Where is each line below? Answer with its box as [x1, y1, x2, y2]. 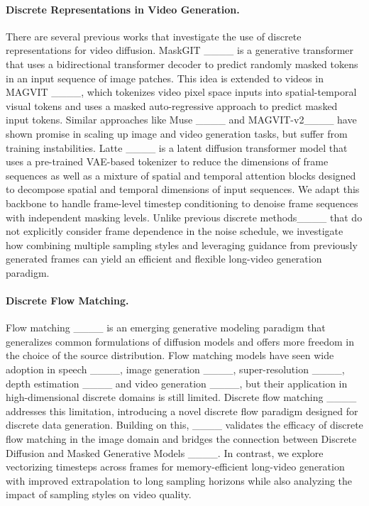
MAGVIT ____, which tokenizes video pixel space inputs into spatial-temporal [6, 84, 357, 99]
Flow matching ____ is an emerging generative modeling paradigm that [6, 320, 326, 335]
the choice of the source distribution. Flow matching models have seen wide [6, 348, 334, 363]
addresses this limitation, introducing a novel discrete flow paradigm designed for [6, 403, 358, 418]
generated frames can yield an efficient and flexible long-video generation [6, 251, 322, 266]
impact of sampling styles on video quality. [6, 487, 192, 502]
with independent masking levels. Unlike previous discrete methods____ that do [6, 209, 363, 224]
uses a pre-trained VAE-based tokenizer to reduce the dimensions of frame [6, 154, 329, 169]
